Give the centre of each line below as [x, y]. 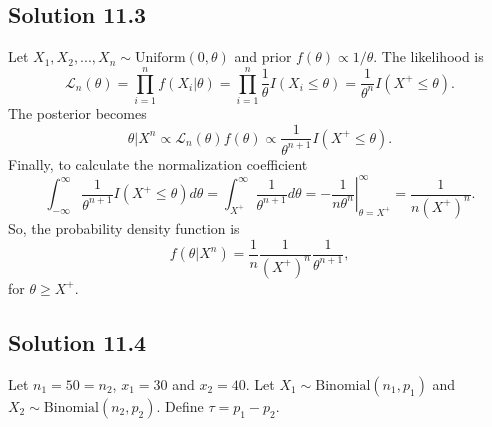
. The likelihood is [428, 56]
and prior [263, 56]
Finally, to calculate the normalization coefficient [158, 163]
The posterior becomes [77, 112]
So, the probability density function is [124, 227]
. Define [180, 405]
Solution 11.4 [77, 341]
